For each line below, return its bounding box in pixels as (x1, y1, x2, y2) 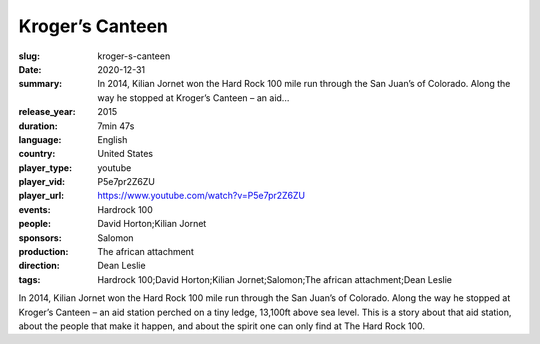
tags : (18, 273, 41, 285)
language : (18, 133, 62, 145)
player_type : (18, 161, 73, 174)
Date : (18, 63, 42, 75)
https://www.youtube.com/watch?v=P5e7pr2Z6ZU (97, 190, 305, 202)
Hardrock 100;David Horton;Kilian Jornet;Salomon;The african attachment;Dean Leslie (97, 273, 453, 285)
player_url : (18, 190, 65, 202)
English (97, 133, 128, 145)
